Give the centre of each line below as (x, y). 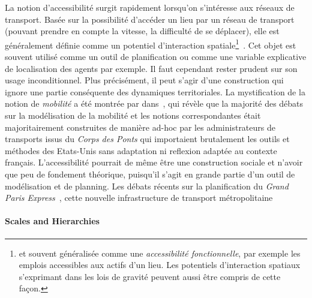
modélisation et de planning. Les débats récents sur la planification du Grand (147, 186)
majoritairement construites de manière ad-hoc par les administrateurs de (140, 127)
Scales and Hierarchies (52, 221)
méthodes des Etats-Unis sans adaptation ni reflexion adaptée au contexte (141, 150)
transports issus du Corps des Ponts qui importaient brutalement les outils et (147, 139)
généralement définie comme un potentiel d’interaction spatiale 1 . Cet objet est (151, 44)
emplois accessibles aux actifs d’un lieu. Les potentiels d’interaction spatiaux (160, 265)
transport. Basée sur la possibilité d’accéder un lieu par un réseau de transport (150, 19)
